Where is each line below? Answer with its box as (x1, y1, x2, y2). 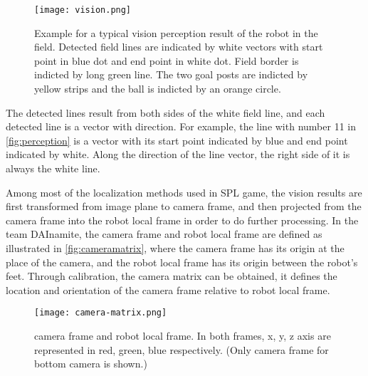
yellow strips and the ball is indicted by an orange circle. (34, 81, 281, 96)
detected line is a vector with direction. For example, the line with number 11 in (6, 119, 356, 134)
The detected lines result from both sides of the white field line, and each (6, 105, 325, 120)
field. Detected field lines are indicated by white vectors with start (34, 39, 323, 54)
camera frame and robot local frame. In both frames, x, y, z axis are (34, 328, 331, 343)
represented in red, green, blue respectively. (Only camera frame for (34, 342, 329, 357)
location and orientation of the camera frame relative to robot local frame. (6, 282, 330, 297)
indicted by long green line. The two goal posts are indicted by (34, 67, 308, 82)
